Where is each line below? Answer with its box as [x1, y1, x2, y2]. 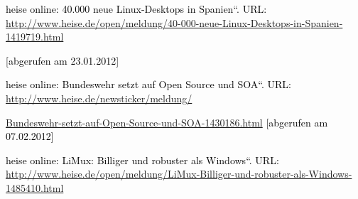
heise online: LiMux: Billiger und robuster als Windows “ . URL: [6, 152, 279, 167]
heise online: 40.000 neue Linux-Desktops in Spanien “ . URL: [6, 1, 267, 16]
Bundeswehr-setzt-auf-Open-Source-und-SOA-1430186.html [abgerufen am [6, 114, 328, 129]
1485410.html [6, 180, 64, 195]
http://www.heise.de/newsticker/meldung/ [6, 90, 192, 105]
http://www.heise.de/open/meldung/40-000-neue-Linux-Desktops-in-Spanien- [6, 15, 343, 30]
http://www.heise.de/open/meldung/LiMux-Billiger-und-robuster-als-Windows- [6, 166, 352, 181]
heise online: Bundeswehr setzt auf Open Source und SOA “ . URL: [6, 77, 291, 92]
